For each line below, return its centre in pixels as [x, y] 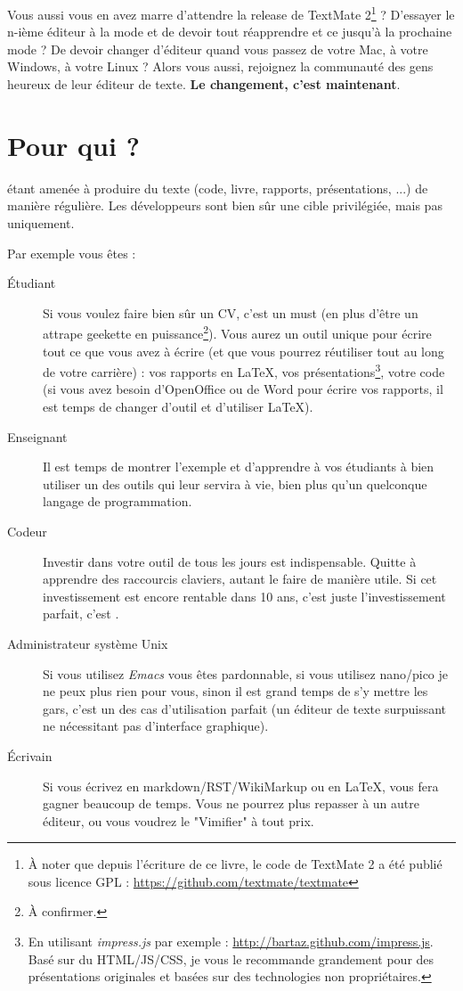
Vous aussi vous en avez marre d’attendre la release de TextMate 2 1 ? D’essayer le [231, 13]
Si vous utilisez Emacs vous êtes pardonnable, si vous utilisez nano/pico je [246, 673]
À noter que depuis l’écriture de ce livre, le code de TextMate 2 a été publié [235, 864]
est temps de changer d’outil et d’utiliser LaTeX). [178, 406]
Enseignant [37, 436]
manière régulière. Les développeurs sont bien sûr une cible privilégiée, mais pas [225, 205]
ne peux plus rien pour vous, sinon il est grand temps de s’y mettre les [236, 691]
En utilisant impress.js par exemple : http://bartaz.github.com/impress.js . [231, 942]
